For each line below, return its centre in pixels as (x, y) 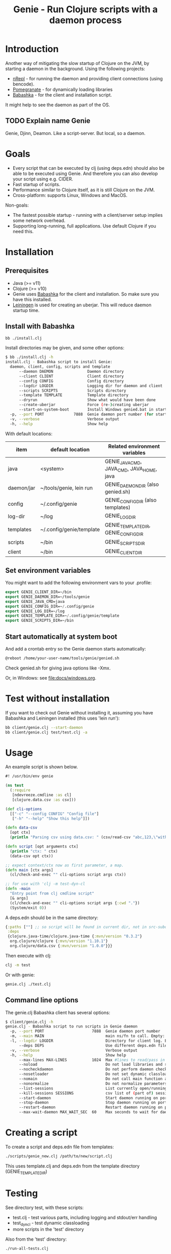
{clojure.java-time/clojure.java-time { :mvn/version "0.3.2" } (75, 936)
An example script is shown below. (41, 767)
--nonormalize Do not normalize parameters (93, 1083)
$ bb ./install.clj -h (29, 357)
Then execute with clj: (28, 955)
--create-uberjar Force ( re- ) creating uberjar (84, 405)
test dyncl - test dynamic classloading (51, 1223)
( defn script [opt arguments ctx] (42, 847)
